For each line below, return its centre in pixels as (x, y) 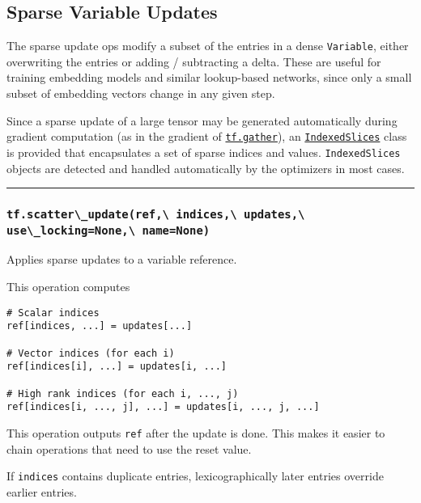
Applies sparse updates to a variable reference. (122, 259)
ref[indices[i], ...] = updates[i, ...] (117, 367)
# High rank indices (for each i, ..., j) (123, 393)
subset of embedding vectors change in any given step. (141, 93)
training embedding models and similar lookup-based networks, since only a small (209, 77)
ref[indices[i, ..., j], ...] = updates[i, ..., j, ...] (163, 407)
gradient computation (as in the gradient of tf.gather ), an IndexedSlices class (207, 136)
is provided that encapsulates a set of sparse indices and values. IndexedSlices (204, 152)
